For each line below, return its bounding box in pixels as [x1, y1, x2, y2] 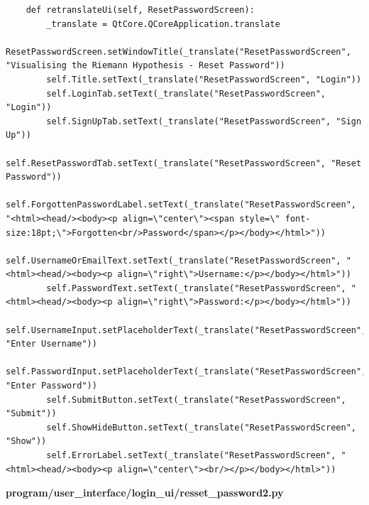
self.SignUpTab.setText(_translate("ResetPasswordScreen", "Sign [46, 116, 362, 126]
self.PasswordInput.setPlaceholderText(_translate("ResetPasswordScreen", [6, 366, 367, 377]
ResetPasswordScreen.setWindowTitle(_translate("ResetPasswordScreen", [6, 46, 351, 57]
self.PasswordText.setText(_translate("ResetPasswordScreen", [46, 283, 346, 293]
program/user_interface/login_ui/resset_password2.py [6, 485, 284, 500]
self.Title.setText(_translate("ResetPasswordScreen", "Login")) [46, 74, 362, 85]
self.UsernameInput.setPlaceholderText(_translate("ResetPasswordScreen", [6, 325, 367, 335]
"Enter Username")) [6, 339, 97, 349]
